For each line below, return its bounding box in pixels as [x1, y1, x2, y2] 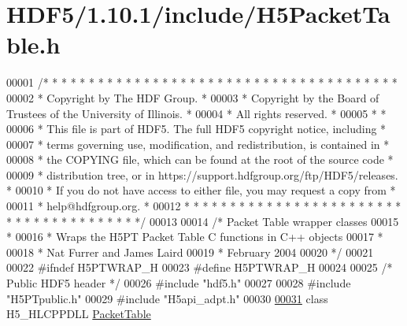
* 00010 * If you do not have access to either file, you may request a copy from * [6, 182, 396, 198]
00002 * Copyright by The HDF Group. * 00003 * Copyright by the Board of [6, 89, 379, 106]
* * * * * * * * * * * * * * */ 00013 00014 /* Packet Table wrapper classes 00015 [6, 213, 399, 229]
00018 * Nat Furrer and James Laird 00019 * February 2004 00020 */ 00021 [6, 243, 374, 260]
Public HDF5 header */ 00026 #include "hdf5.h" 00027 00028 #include [6, 275, 351, 291]
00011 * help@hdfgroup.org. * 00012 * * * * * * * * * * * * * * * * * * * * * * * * [6, 198, 401, 214]
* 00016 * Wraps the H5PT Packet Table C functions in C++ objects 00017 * [6, 228, 383, 245]
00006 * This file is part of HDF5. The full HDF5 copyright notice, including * [6, 120, 387, 137]
